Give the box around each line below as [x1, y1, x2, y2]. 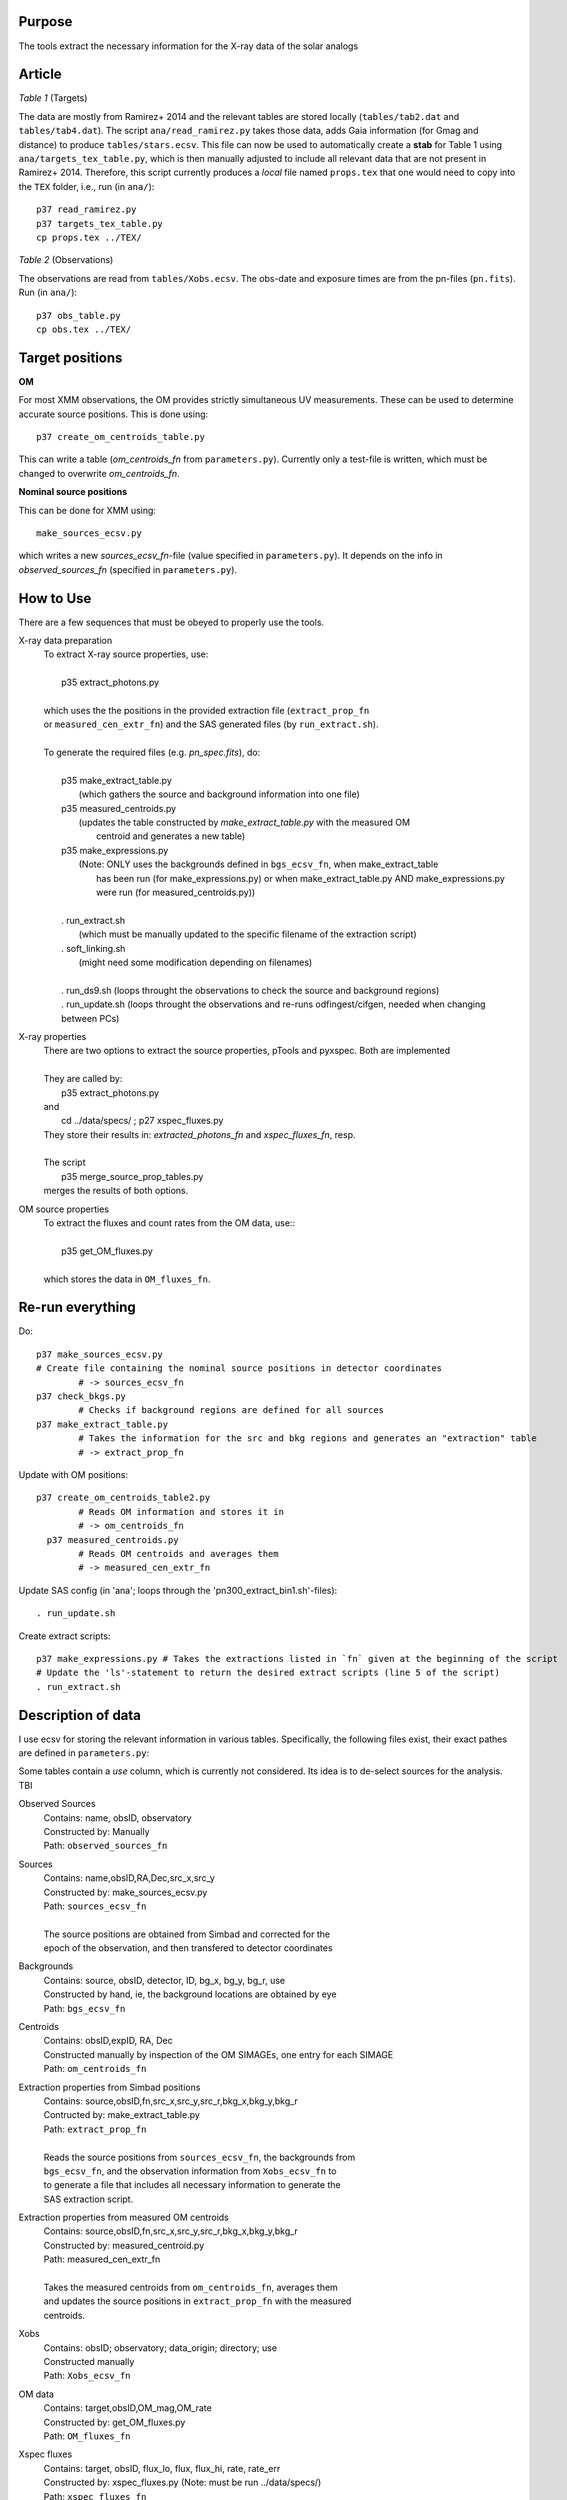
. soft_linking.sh [61, 942, 126, 954]
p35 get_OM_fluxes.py [61, 1245, 154, 1257]
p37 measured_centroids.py [46, 1534, 179, 1545]
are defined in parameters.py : [18, 1746, 150, 1759]
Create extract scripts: [18, 1630, 111, 1642]
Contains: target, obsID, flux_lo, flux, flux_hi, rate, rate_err [43, 2462, 281, 2474]
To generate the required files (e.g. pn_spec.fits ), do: [43, 746, 261, 759]
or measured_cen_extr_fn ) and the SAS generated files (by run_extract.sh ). [43, 718, 379, 730]
